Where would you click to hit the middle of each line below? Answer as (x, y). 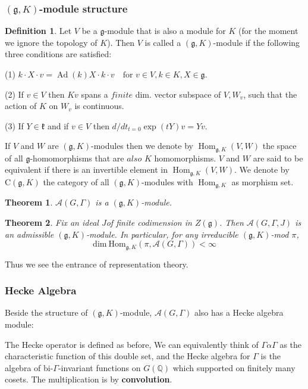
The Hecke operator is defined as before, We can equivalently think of (132, 344)
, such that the (270, 94)
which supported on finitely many (234, 367)
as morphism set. (263, 181)
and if (58, 125)
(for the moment (268, 31)
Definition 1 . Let (38, 31)
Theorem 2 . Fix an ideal (52, 222)
